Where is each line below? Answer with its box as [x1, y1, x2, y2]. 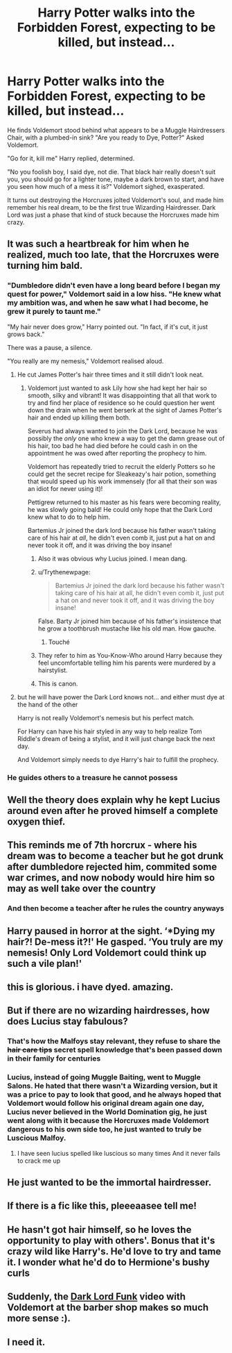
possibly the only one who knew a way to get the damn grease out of [27, 434, 225, 442]
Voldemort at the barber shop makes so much [7, 1302, 209, 1313]
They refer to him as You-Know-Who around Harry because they [37, 651, 223, 659]
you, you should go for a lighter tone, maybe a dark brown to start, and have [7, 175, 224, 183]
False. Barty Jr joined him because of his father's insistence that [37, 617, 222, 625]
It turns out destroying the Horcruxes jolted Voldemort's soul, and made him [7, 196, 224, 204]
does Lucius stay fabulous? [7, 1015, 128, 1027]
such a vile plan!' [7, 957, 82, 970]
